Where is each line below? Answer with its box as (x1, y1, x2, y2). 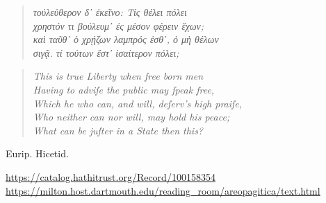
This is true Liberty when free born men (33, 69, 204, 83)
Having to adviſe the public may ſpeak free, (33, 82, 215, 96)
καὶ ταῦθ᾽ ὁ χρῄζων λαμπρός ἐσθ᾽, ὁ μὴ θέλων (33, 32, 219, 46)
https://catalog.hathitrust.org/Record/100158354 (6, 169, 215, 184)
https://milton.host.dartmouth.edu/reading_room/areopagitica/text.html (6, 183, 320, 197)
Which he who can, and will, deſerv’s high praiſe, (33, 96, 243, 110)
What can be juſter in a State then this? (33, 123, 204, 137)
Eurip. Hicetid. (6, 146, 69, 161)
